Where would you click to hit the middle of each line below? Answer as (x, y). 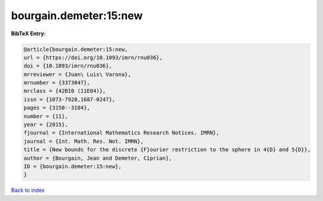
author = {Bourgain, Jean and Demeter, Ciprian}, (98, 158)
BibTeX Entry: (28, 33)
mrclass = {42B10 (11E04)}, (65, 91)
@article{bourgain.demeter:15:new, (76, 49)
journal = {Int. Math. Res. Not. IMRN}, (83, 141)
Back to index (28, 190)
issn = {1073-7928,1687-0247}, (70, 99)
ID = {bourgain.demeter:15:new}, (73, 167)
